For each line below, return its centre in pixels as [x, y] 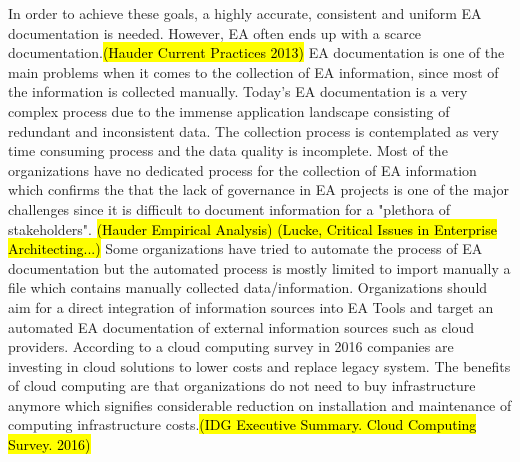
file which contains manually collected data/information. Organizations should [248, 287]
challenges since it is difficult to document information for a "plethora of [229, 208]
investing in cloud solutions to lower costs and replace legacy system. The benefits [259, 365]
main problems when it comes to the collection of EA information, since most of [253, 71]
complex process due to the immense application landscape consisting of [229, 110]
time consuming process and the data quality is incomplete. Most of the [228, 150]
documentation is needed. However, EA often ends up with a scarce [215, 32]
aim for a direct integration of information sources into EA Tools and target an [251, 306]
